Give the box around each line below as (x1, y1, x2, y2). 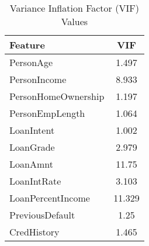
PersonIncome (9, 72, 67, 86)
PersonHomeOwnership (9, 89, 105, 103)
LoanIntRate (9, 174, 61, 188)
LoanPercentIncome (9, 191, 90, 205)
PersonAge (9, 56, 53, 69)
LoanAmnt (9, 157, 53, 171)
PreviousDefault (9, 208, 75, 221)
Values (61, 15, 88, 28)
